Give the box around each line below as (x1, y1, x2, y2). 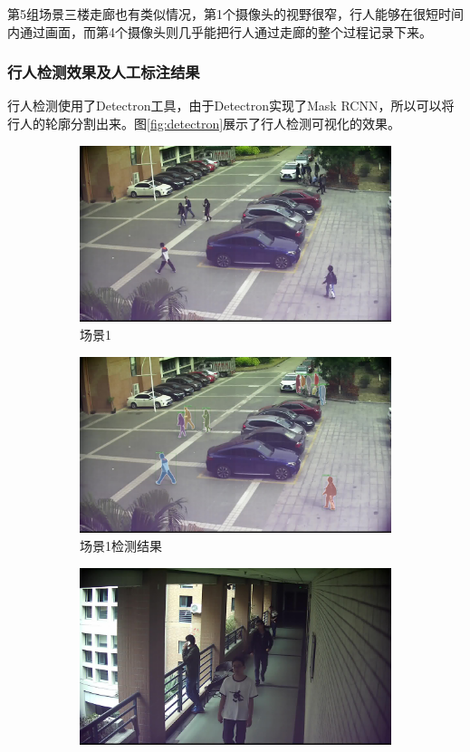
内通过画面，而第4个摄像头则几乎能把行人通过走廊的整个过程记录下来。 (7, 22, 432, 41)
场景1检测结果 (80, 536, 162, 555)
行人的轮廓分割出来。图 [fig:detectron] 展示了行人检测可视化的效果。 (7, 114, 401, 132)
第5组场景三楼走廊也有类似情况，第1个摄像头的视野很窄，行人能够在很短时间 (7, 5, 464, 23)
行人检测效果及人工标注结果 (7, 61, 200, 83)
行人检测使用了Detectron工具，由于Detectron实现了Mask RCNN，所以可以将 (7, 96, 455, 115)
